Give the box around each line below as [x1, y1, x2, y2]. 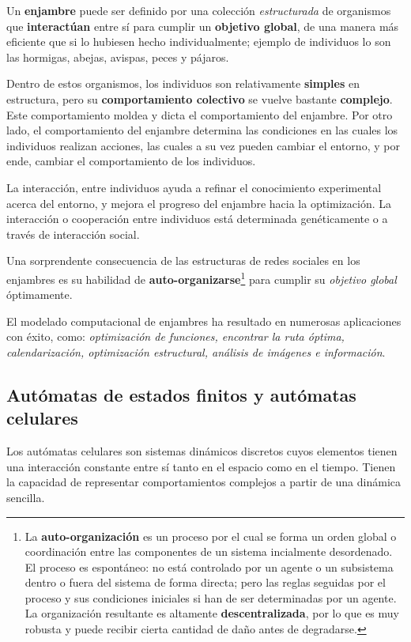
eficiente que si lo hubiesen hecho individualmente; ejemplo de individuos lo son [6, 33, 391, 50]
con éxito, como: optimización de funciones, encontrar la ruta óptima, [6, 328, 345, 345]
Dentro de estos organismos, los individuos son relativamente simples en [6, 75, 360, 92]
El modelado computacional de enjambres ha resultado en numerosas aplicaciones [6, 312, 402, 329]
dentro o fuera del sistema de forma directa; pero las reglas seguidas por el [25, 574, 386, 591]
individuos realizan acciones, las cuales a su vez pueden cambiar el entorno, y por [6, 137, 400, 153]
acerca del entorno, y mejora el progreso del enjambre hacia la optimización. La [6, 194, 391, 211]
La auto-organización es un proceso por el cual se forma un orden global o [25, 527, 397, 544]
